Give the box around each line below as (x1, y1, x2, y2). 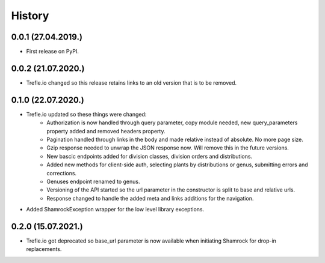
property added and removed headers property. (46, 127, 166, 135)
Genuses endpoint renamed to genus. (46, 178, 140, 185)
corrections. (46, 169, 77, 177)
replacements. (26, 246, 62, 253)
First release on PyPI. (26, 48, 79, 55)
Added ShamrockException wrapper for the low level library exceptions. (26, 206, 205, 213)
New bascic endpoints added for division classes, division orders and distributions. (46, 153, 253, 160)
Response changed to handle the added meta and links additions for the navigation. (46, 195, 254, 202)
